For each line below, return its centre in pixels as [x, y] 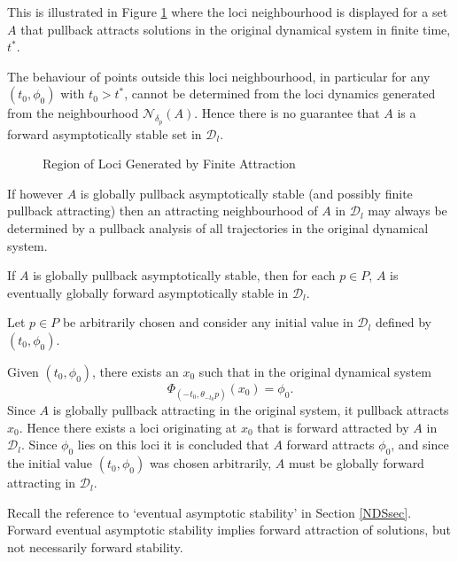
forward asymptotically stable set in [105, 133]
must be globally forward [356, 463]
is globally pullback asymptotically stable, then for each [184, 275]
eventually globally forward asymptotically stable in [148, 292]
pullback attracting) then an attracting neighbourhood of [163, 211]
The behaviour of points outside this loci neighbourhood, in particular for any [219, 76]
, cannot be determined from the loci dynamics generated [280, 94]
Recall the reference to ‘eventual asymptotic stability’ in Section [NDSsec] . [210, 512]
